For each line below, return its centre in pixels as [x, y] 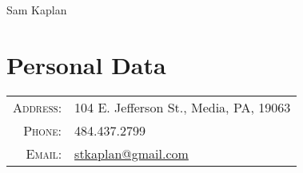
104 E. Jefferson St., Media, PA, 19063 [183, 107]
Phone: [43, 130]
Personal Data [86, 64]
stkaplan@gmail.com [132, 153]
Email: [44, 153]
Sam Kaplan [37, 10]
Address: [38, 107]
